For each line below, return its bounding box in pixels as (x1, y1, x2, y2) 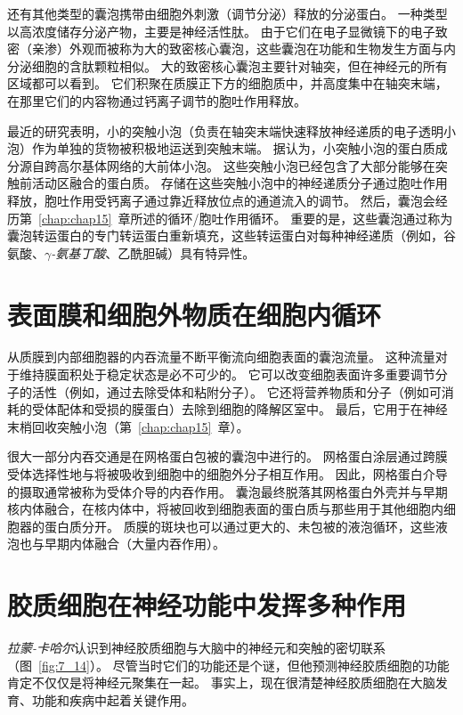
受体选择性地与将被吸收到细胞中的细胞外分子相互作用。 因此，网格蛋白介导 (7, 465, 448, 483)
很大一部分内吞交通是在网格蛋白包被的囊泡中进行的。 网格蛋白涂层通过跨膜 (7, 447, 448, 466)
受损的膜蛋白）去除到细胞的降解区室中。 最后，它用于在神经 (93, 400, 448, 418)
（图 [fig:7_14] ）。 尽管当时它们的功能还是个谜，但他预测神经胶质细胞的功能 (7, 655, 450, 674)
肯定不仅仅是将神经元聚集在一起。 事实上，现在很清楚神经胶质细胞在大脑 (7, 673, 435, 692)
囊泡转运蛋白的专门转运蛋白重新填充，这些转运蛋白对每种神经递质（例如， (7, 226, 443, 245)
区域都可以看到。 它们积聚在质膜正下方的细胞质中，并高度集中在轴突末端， (7, 74, 448, 93)
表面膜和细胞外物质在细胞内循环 (7, 296, 382, 332)
